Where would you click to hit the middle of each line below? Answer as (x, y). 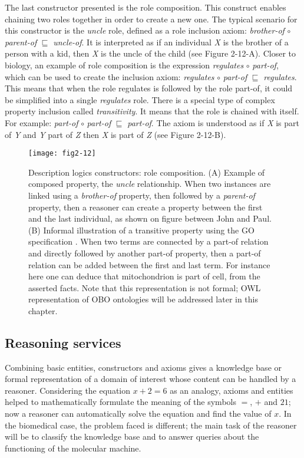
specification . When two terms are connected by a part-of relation (148, 241)
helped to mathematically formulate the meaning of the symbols (120, 402)
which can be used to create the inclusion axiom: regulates (110, 76)
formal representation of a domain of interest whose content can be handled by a (151, 379)
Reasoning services (63, 342)
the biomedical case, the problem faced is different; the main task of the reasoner (151, 425)
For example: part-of (42, 122)
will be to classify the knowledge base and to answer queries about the (132, 436)
